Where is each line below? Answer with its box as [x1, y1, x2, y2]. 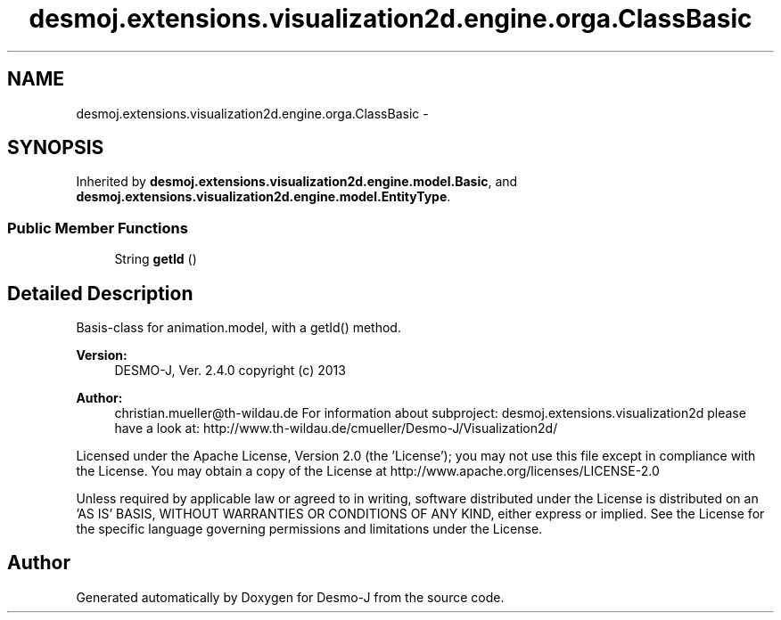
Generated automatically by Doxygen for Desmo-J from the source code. [76, 589, 505, 605]
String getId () [114, 251, 197, 267]
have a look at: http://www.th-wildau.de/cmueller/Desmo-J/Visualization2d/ [114, 420, 558, 436]
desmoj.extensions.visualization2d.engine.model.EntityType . [76, 189, 451, 205]
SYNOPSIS [7, 136, 104, 159]
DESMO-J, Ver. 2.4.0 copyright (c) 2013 [114, 363, 346, 379]
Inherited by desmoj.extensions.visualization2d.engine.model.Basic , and [76, 174, 518, 190]
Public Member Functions [7, 218, 188, 237]
